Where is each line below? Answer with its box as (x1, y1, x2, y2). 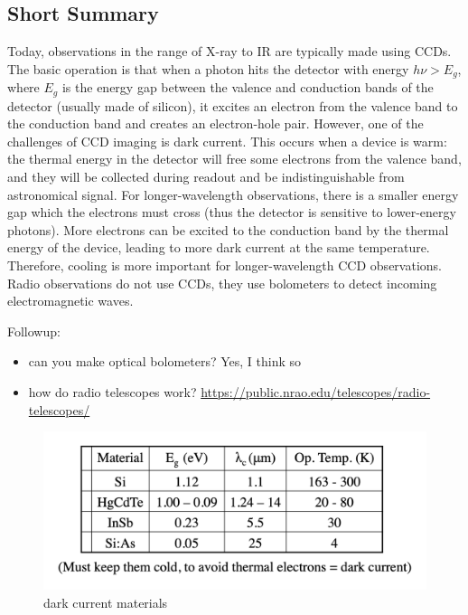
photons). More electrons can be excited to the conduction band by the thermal (7, 220, 449, 239)
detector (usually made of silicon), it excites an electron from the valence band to (7, 96, 458, 115)
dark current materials (43, 592, 168, 611)
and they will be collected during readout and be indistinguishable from (7, 167, 405, 186)
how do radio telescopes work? (28, 383, 197, 402)
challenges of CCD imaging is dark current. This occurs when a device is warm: (7, 131, 447, 150)
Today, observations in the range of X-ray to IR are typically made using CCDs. (7, 42, 452, 61)
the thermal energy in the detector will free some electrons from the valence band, (7, 149, 462, 168)
